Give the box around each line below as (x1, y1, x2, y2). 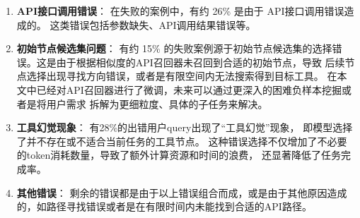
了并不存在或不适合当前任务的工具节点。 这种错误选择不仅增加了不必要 (16, 133, 347, 148)
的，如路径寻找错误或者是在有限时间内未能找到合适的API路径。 (16, 199, 312, 214)
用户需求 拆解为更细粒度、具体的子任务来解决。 (46, 96, 268, 111)
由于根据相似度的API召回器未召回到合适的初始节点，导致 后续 (56, 54, 345, 69)
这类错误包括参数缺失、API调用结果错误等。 (50, 17, 256, 32)
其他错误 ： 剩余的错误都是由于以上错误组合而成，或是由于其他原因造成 (16, 185, 347, 200)
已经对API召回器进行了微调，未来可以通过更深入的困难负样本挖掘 (36, 82, 342, 97)
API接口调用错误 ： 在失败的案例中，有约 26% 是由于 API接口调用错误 (16, 4, 344, 18)
